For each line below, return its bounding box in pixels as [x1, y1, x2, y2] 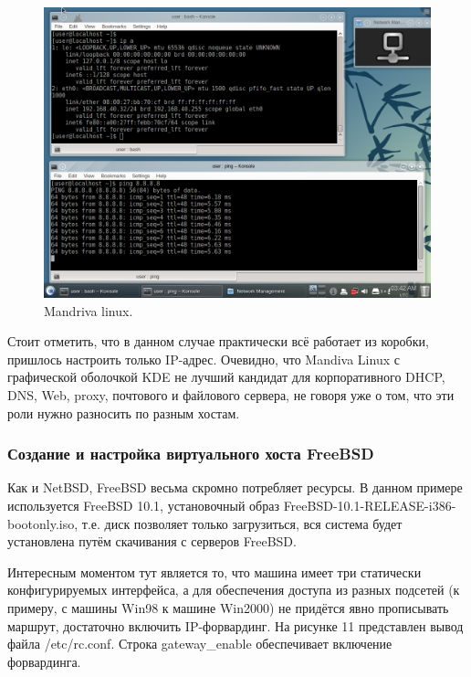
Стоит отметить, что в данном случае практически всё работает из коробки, [7, 332, 429, 351]
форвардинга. [7, 651, 81, 671]
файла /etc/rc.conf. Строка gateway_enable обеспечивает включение [7, 634, 392, 653]
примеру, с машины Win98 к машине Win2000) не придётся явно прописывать [7, 598, 449, 617]
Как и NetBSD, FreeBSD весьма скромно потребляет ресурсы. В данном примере [7, 478, 463, 497]
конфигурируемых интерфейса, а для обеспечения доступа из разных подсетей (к [7, 580, 460, 599]
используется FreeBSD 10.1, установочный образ [7, 495, 279, 514]
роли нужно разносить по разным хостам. [7, 403, 240, 422]
